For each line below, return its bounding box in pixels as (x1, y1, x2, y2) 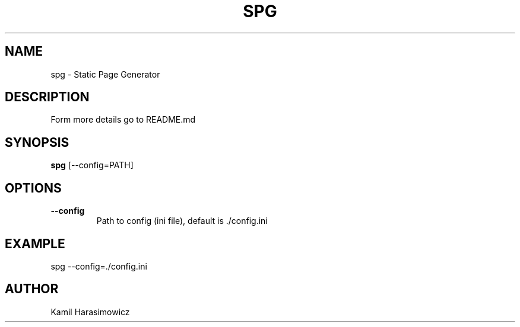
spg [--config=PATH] (50, 160, 134, 171)
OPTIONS (5, 180, 62, 195)
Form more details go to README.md (50, 114, 196, 125)
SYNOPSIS (5, 134, 69, 150)
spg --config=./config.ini (50, 261, 147, 271)
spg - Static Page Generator (50, 69, 160, 79)
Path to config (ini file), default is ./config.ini (96, 216, 268, 226)
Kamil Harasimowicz (50, 306, 130, 317)
